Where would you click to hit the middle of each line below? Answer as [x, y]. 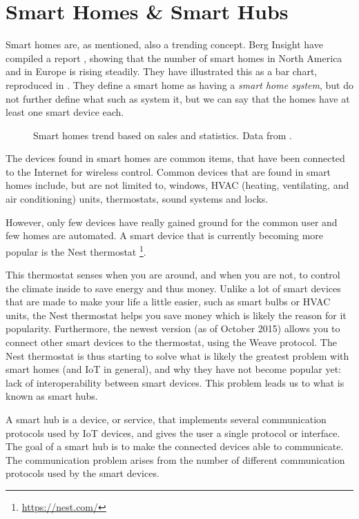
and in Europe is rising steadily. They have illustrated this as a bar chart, [162, 71]
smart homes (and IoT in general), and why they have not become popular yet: [173, 369]
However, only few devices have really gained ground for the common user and [172, 222]
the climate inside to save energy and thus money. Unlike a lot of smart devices [173, 288]
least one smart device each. [65, 112]
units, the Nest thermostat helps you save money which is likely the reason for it [176, 315]
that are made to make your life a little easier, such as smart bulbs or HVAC [168, 302]
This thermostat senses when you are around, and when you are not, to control [173, 275]
